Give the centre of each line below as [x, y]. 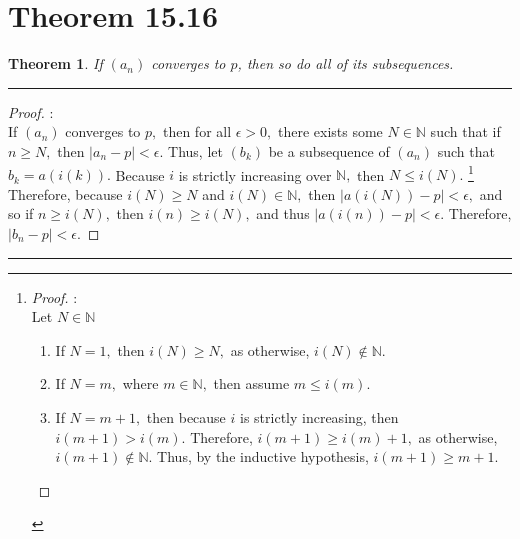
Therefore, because [65, 193]
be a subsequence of [329, 150]
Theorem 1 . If [55, 63]
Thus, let [195, 150]
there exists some [330, 131]
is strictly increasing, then [319, 416]
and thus [283, 213]
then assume [251, 383]
